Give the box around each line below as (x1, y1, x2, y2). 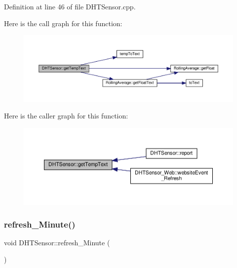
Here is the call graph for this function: (4, 18, 122, 28)
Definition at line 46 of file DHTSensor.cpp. (4, 1, 136, 11)
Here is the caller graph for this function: (4, 111, 128, 121)
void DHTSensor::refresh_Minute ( (4, 237, 110, 248)
